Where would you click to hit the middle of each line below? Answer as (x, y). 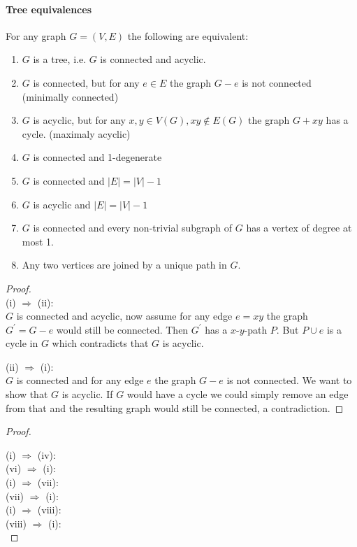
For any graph (36, 35)
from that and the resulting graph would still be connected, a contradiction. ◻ (175, 407)
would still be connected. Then (122, 329)
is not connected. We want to (289, 380)
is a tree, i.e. (60, 59)
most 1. (38, 241)
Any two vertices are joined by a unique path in (124, 265)
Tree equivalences (49, 9)
